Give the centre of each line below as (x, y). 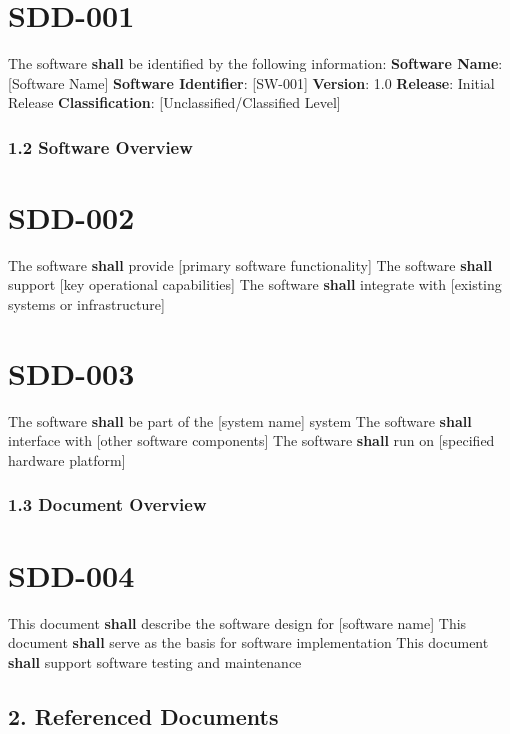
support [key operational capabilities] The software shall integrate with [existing (255, 284)
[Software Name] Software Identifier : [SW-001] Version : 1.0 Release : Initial (251, 82)
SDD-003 (71, 372)
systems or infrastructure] (86, 304)
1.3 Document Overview (107, 504)
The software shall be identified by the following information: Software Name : (255, 63)
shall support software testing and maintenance (155, 661)
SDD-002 (71, 216)
